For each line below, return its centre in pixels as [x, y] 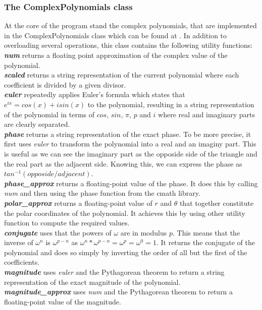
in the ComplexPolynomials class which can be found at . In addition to [116, 35]
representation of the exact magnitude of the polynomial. [92, 282]
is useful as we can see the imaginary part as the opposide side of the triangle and [131, 153]
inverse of [19, 242]
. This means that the [206, 232]
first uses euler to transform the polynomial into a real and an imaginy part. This [130, 144]
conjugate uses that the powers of [58, 232]
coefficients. [22, 262]
